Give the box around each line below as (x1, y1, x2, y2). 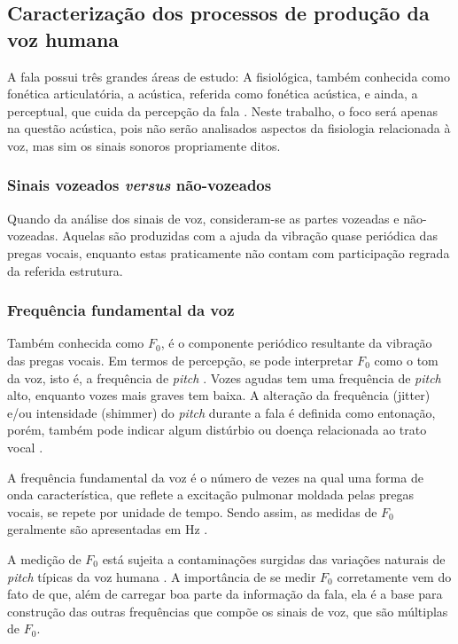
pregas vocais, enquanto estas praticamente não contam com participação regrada (7, 243, 450, 262)
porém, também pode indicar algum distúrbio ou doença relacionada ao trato (7, 420, 427, 439)
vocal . (7, 437, 43, 456)
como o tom (374, 350, 439, 369)
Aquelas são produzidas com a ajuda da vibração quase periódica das (62, 226, 438, 245)
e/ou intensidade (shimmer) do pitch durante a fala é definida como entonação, (7, 403, 436, 421)
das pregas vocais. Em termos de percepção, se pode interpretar (7, 350, 353, 369)
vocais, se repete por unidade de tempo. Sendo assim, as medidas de (7, 502, 377, 521)
